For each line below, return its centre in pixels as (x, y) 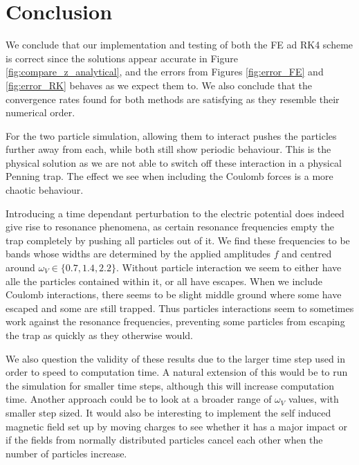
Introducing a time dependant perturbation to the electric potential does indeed (175, 213)
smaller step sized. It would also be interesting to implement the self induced (168, 412)
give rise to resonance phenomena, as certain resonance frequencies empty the (170, 227)
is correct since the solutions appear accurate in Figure (122, 58)
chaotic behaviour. (45, 190)
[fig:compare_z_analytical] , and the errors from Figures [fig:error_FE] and (165, 72)
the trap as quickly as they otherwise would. (99, 335)
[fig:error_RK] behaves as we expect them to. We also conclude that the (159, 85)
